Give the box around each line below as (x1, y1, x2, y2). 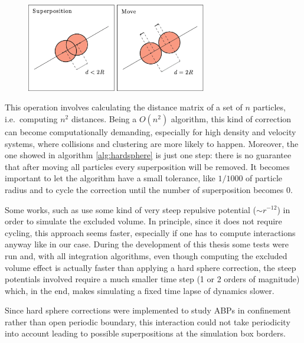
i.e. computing (5, 112, 58, 125)
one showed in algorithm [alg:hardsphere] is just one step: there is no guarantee (5, 149, 292, 161)
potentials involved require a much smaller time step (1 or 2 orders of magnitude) (5, 273, 300, 285)
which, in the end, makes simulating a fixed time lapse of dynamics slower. (5, 284, 274, 296)
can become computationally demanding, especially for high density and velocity (5, 125, 296, 138)
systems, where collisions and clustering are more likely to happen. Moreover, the (5, 137, 299, 149)
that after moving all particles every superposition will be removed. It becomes (5, 160, 290, 172)
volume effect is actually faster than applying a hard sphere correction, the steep (5, 261, 296, 273)
